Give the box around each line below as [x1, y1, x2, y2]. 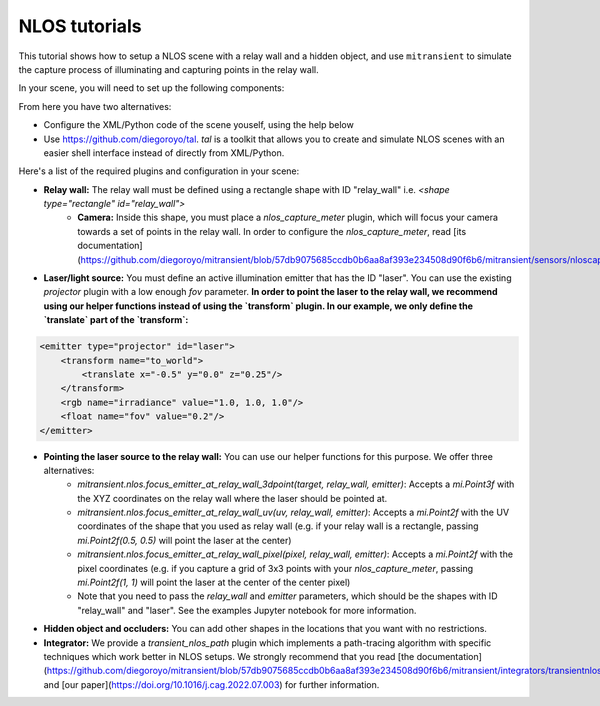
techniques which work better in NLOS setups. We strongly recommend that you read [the [43, 650, 415, 662]
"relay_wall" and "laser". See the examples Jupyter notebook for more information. [77, 604, 417, 616]
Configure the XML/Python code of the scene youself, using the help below [43, 119, 354, 131]
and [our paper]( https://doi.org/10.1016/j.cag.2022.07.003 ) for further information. [43, 678, 380, 690]
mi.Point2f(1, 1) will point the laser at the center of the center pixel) [77, 576, 351, 589]
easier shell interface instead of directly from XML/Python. [43, 146, 285, 159]
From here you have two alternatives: [18, 100, 172, 112]
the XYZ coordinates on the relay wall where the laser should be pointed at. [77, 492, 388, 504]
